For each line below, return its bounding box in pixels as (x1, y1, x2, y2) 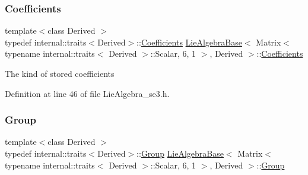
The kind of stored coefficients (5, 67, 115, 79)
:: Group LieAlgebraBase (136, 147, 224, 159)
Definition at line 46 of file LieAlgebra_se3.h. (5, 87, 170, 99)
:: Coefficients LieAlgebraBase (136, 35, 242, 48)
